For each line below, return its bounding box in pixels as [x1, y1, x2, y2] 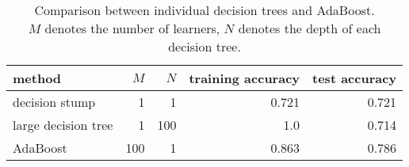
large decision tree [13, 116, 113, 134]
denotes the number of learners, [44, 19, 220, 37]
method [13, 69, 62, 87]
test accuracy [312, 69, 397, 87]
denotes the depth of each [238, 19, 381, 37]
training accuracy [189, 69, 300, 87]
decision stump [13, 93, 96, 111]
